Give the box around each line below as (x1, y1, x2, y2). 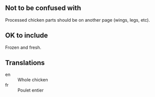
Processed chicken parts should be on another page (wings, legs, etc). (5, 17, 151, 23)
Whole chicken (17, 77, 48, 83)
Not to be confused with (5, 4, 81, 12)
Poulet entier (17, 87, 44, 93)
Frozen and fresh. (5, 44, 41, 50)
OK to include (5, 32, 48, 40)
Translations (5, 59, 45, 67)
